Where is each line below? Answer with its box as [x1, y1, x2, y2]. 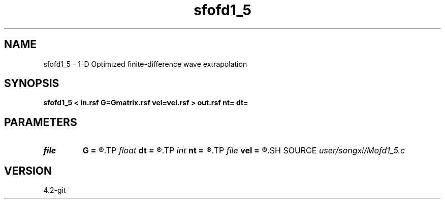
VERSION [4, 164, 52, 177]
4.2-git [43, 186, 66, 195]
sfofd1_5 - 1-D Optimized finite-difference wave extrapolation [43, 59, 247, 68]
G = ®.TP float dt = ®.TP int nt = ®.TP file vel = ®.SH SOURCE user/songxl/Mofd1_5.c [82, 145, 405, 156]
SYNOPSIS [4, 77, 59, 90]
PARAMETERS [4, 115, 77, 129]
